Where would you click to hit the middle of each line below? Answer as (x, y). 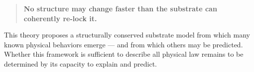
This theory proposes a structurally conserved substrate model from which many (127, 35)
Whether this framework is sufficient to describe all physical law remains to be (124, 54)
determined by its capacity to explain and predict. (81, 63)
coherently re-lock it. (60, 18)
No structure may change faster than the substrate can (120, 8)
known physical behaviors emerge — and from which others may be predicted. (124, 44)
